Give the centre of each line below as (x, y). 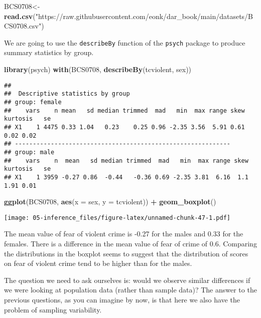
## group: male (29, 152)
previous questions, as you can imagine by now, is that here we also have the (122, 299)
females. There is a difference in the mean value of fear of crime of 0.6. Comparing (130, 243)
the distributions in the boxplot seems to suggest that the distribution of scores (126, 253)
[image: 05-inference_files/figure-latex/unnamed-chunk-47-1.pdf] (117, 218)
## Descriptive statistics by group (67, 94)
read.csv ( (20, 16)
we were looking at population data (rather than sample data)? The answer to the (130, 290)
